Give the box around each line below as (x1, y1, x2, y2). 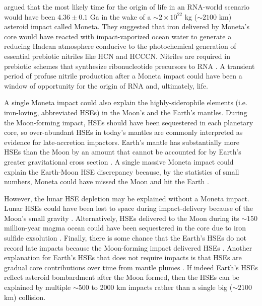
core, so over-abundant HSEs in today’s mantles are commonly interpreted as (4, 127, 243, 137)
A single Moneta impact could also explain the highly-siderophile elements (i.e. (4, 97, 247, 108)
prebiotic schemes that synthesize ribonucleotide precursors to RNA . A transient (4, 60, 255, 71)
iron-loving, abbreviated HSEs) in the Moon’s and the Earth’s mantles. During (4, 107, 247, 117)
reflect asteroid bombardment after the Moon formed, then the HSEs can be (4, 272, 239, 282)
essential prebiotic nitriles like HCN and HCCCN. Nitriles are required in (4, 50, 230, 61)
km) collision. (4, 291, 46, 302)
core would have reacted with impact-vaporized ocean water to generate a (4, 31, 232, 41)
